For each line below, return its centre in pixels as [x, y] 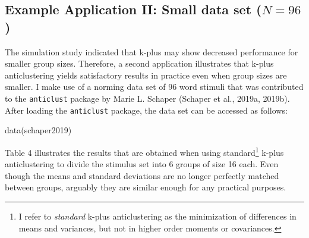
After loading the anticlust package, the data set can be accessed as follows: [146, 110]
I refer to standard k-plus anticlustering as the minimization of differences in [157, 216]
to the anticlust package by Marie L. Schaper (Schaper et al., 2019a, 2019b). [147, 98]
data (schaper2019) [38, 130]
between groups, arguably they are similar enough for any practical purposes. [146, 187]
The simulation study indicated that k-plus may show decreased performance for [152, 51]
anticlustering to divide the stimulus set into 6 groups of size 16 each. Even [142, 164]
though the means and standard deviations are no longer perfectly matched [142, 175]
